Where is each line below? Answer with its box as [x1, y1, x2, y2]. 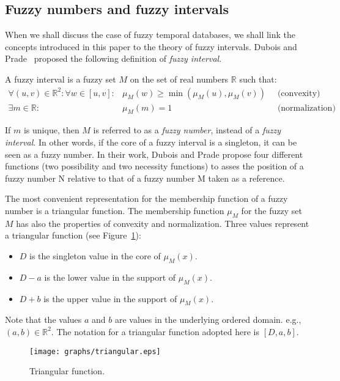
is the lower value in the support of [44, 270, 176, 283]
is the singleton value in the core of [29, 249, 161, 262]
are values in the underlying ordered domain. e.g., [114, 313, 301, 326]
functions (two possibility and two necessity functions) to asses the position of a [5, 160, 304, 172]
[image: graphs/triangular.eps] [29, 347, 161, 356]
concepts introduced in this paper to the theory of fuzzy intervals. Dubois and [5, 40, 297, 53]
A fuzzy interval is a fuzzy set [5, 72, 116, 85]
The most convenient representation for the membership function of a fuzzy [5, 192, 288, 205]
